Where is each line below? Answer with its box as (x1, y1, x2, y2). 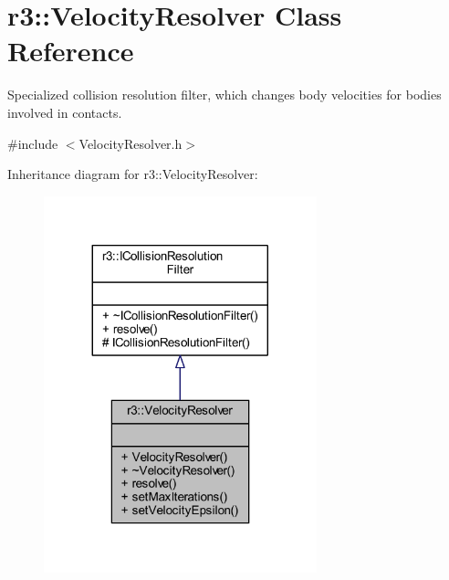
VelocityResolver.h (78, 133, 183, 153)
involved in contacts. (7, 102, 122, 121)
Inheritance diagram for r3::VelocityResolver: (7, 164, 258, 184)
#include (7, 133, 58, 153)
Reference (7, 32, 134, 69)
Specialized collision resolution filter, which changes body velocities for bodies (7, 85, 442, 104)
